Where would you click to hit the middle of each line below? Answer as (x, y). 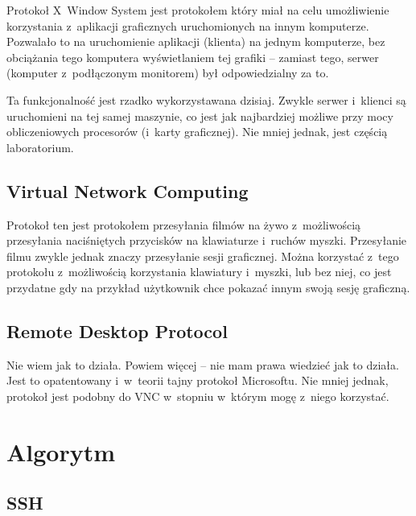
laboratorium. (40, 147)
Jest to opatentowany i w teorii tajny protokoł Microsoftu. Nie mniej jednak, (198, 380)
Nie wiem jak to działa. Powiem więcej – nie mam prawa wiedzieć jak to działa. (203, 364)
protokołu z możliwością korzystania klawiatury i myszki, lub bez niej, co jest (199, 272)
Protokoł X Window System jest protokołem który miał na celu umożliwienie (198, 10)
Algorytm (61, 451)
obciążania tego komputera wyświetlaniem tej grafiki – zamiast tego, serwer (193, 57)
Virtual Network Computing (128, 190)
